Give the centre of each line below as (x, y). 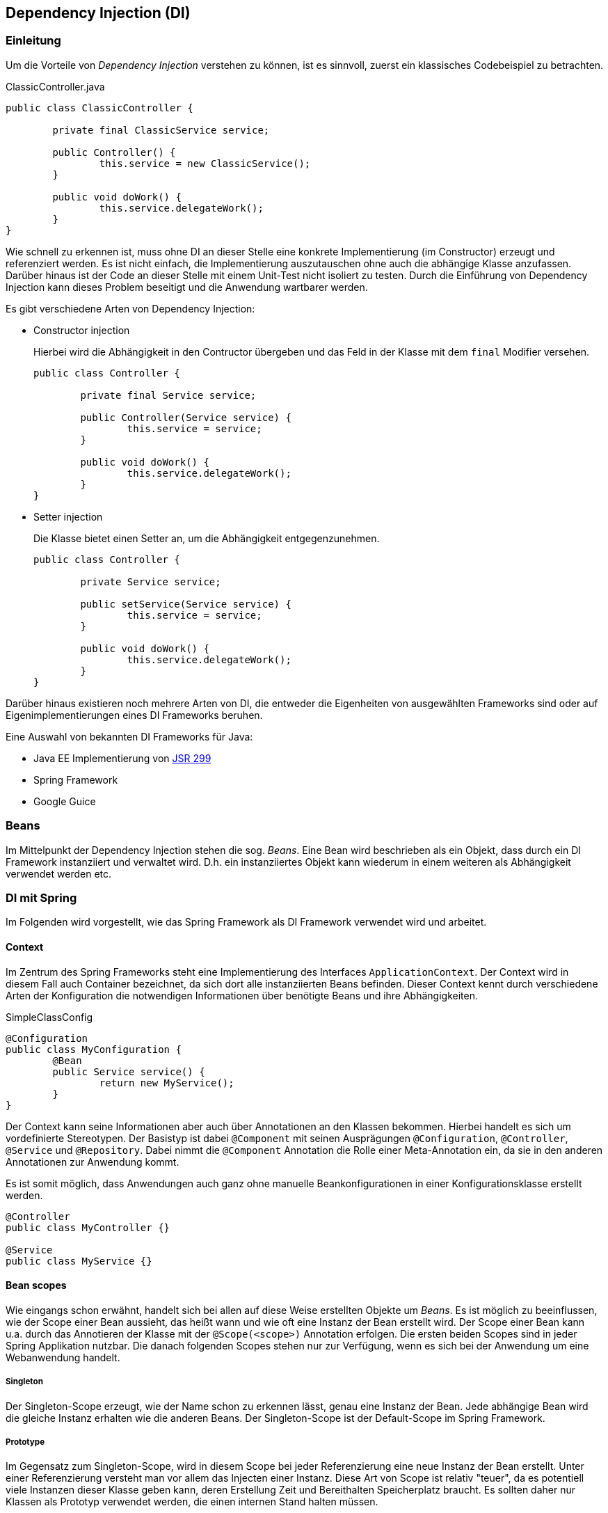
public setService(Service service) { (186, 604)
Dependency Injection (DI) (98, 13)
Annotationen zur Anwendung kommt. (93, 1162)
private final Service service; (168, 395)
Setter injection (68, 516)
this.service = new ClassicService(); (205, 163)
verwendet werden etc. (59, 873)
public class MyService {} (79, 1261)
